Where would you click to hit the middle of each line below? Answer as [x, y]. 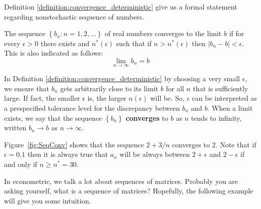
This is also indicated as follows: [54, 53]
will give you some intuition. [48, 200]
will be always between [155, 154]
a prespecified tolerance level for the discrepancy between [92, 108]
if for [237, 33]
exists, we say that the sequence [53, 118]
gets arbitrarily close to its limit [109, 88]
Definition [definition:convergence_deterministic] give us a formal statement [121, 7]
